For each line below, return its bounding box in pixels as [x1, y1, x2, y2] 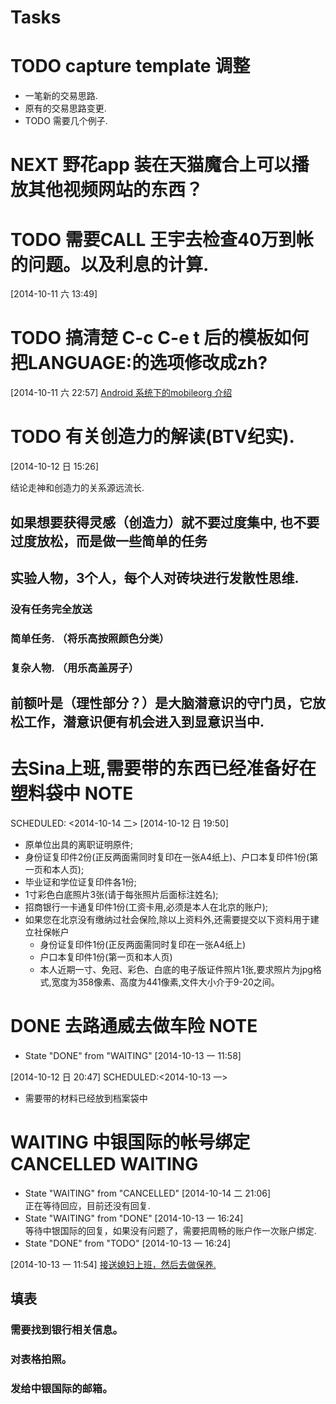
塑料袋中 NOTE [10, 782, 134, 805]
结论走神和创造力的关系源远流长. [10, 482, 145, 494]
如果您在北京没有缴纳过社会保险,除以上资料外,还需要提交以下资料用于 [24, 914, 311, 925]
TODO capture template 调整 [10, 55, 251, 78]
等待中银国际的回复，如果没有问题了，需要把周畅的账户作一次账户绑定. [24, 1224, 317, 1236]
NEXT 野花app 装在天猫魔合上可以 [10, 154, 292, 176]
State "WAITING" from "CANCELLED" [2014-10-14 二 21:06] [24, 1187, 272, 1199]
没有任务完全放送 [10, 602, 93, 616]
